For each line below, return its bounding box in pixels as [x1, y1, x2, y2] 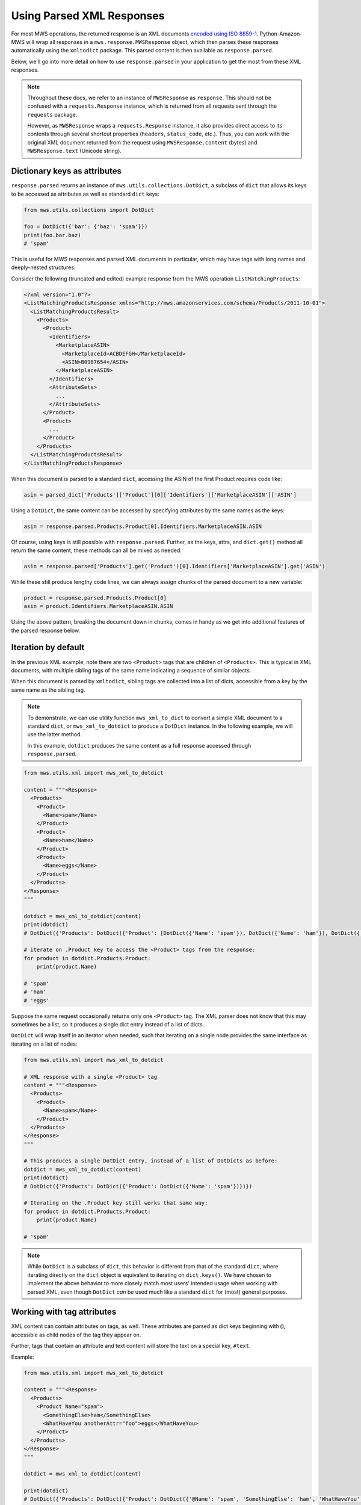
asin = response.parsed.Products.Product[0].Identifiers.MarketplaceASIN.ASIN [23, 523, 262, 530]
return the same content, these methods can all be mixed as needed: [11, 547, 182, 554]
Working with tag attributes [11, 1307, 117, 1317]
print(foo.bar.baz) [23, 232, 81, 238]
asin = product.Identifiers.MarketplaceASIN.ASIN [23, 603, 173, 610]
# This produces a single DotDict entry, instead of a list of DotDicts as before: [23, 1158, 278, 1164]
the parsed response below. [11, 627, 81, 634]
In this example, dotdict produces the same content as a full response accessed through [27, 742, 251, 749]
